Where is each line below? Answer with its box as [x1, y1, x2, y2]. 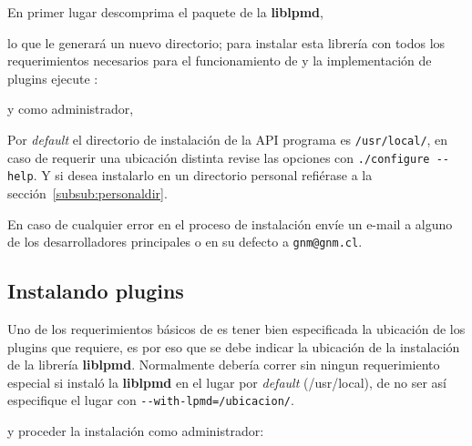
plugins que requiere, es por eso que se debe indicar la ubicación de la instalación [7, 337, 460, 356]
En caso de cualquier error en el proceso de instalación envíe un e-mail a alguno [7, 214, 453, 233]
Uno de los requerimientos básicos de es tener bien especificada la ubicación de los [7, 319, 466, 338]
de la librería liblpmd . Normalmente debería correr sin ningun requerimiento [7, 355, 440, 374]
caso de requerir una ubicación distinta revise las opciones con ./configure [7, 147, 430, 167]
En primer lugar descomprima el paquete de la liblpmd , [7, 3, 323, 21]
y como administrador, [7, 99, 134, 118]
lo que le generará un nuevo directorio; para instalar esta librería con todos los [7, 33, 446, 52]
